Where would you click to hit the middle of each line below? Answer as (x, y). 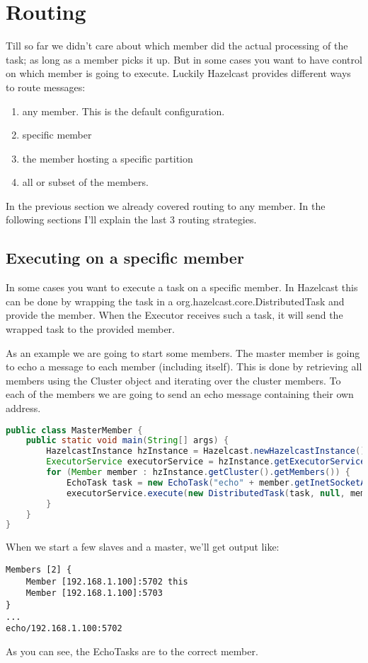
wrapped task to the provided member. (90, 329)
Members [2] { (39, 569)
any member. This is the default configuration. (123, 111)
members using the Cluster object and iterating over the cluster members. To (173, 380)
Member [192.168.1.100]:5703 (94, 593)
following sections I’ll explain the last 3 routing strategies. (131, 219)
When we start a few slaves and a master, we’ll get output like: (143, 547)
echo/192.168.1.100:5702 (64, 629)
